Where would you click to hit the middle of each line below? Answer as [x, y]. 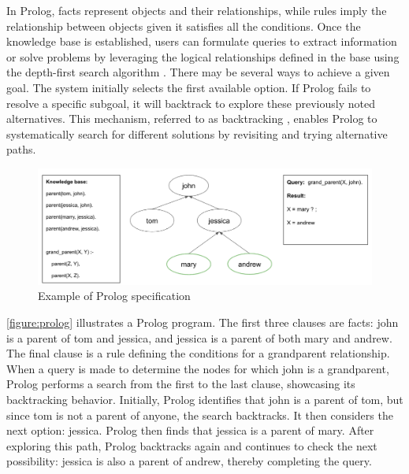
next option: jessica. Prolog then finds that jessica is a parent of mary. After [190, 430]
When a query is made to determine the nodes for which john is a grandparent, [198, 368]
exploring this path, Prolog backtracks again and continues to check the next [192, 445]
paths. [21, 149]
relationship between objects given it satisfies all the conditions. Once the [184, 26]
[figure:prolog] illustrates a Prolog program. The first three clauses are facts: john [203, 322]
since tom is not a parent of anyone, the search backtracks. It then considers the [200, 415]
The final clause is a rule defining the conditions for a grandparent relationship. [198, 353]
